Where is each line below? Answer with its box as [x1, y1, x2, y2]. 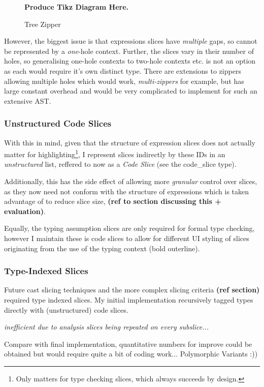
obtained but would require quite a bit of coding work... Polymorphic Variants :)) [4, 348, 258, 359]
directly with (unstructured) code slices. [4, 304, 128, 315]
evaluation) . [4, 205, 46, 216]
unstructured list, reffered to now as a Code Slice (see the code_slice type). [4, 159, 237, 169]
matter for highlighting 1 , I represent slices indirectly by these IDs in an [4, 147, 225, 159]
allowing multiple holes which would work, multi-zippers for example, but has [4, 75, 244, 86]
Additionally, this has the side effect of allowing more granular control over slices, [4, 176, 257, 186]
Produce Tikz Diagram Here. [24, 2, 128, 12]
